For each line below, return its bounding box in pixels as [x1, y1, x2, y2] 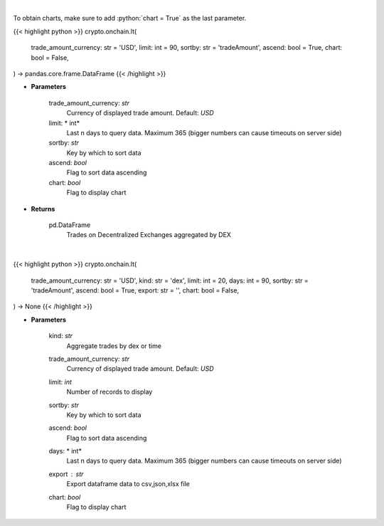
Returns [31, 204, 55, 213]
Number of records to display [66, 388, 153, 396]
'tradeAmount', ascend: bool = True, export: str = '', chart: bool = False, [31, 285, 240, 295]
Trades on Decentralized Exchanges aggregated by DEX [66, 231, 231, 239]
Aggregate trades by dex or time [66, 342, 161, 350]
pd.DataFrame [48, 221, 91, 229]
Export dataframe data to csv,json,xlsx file [66, 480, 190, 488]
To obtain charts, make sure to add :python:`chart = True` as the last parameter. [13, 14, 247, 23]
